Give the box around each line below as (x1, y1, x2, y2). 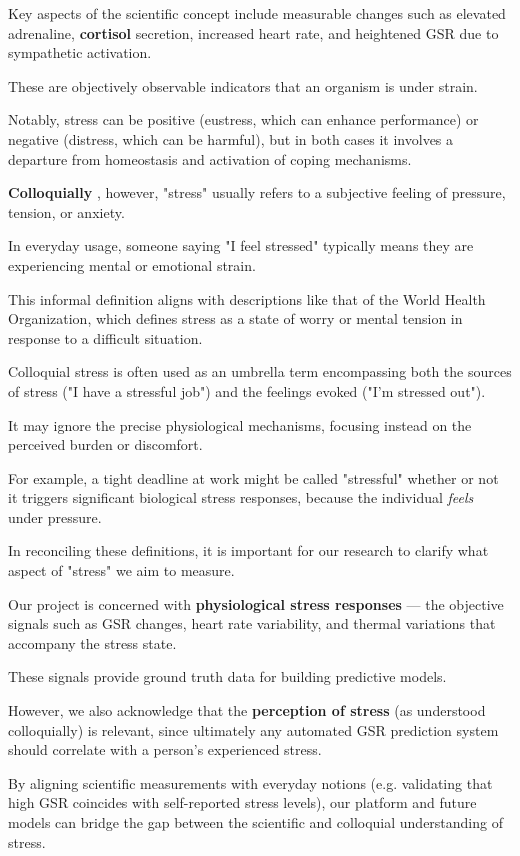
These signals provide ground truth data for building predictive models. (8, 666, 447, 687)
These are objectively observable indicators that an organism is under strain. (8, 75, 478, 96)
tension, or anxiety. (8, 201, 125, 222)
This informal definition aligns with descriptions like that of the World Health (8, 288, 486, 309)
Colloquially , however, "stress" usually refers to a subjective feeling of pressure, (8, 182, 506, 203)
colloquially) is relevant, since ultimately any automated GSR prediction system (8, 719, 499, 740)
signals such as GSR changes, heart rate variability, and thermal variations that (8, 613, 496, 634)
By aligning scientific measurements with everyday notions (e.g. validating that (8, 772, 493, 793)
